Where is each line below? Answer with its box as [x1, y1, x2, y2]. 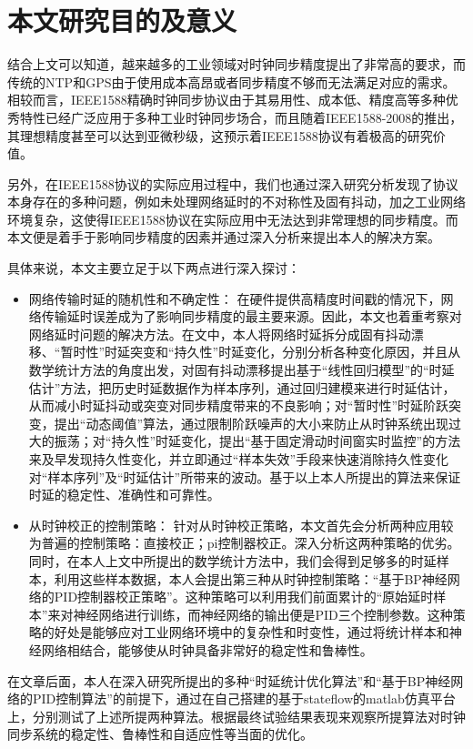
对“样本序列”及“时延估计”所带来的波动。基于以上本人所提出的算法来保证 [28, 467, 461, 486]
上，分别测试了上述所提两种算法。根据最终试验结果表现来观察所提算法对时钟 [7, 706, 466, 725]
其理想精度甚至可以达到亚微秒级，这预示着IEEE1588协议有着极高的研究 [7, 126, 433, 145]
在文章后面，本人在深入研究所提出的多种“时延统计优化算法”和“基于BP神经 [7, 671, 451, 690]
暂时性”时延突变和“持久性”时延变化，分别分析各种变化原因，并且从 [60, 342, 461, 361]
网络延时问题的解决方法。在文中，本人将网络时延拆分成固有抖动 [28, 324, 411, 343]
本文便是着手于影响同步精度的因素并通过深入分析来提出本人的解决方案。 [7, 228, 440, 247]
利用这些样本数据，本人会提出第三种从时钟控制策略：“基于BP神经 [54, 569, 448, 588]
